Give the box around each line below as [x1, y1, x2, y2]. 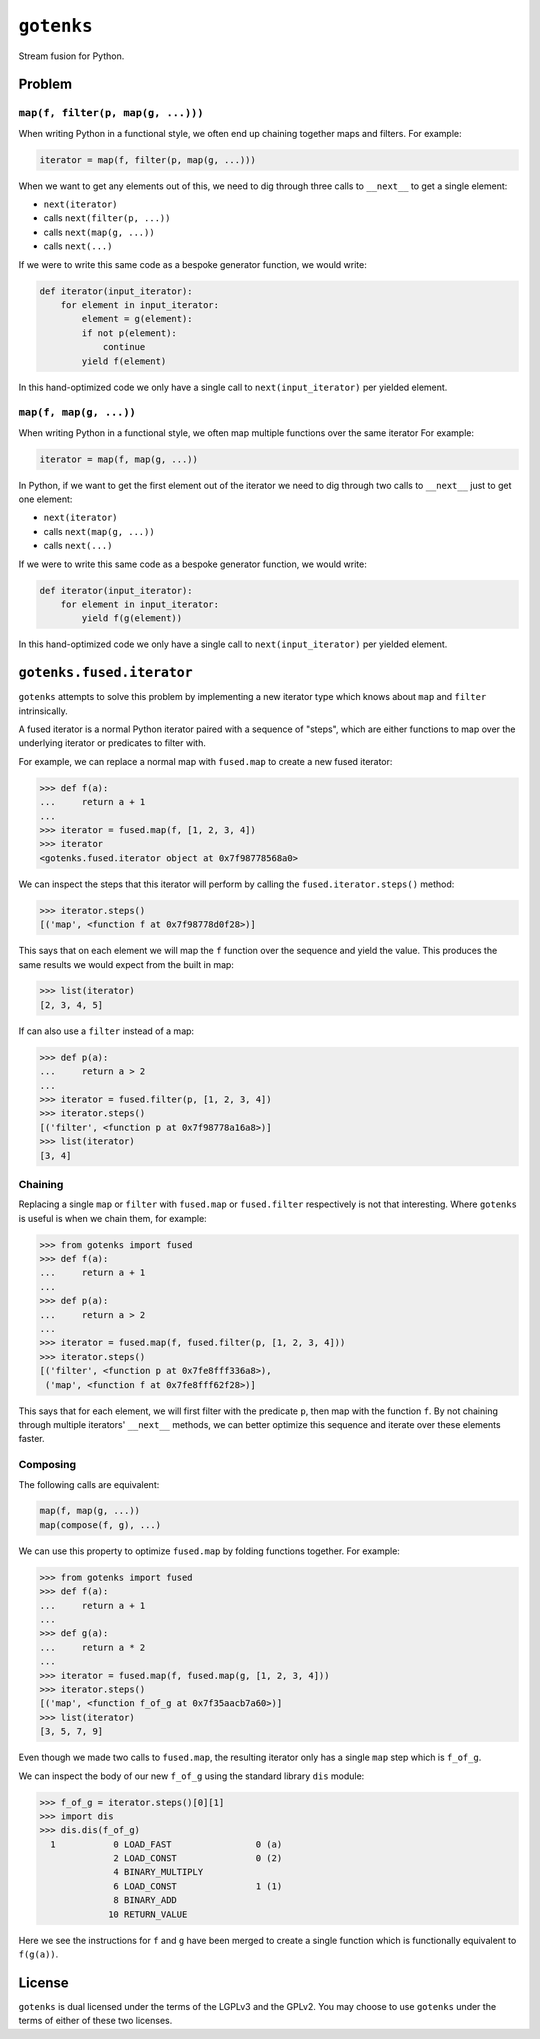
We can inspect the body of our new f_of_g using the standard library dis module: [18, 1770, 365, 1782]
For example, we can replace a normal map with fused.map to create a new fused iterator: [18, 755, 393, 767]
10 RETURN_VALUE [108, 1908, 188, 1920]
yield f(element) [81, 355, 167, 367]
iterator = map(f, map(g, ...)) [39, 453, 199, 465]
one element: [18, 493, 73, 505]
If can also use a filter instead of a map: [18, 1025, 195, 1037]
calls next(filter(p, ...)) [43, 212, 171, 224]
